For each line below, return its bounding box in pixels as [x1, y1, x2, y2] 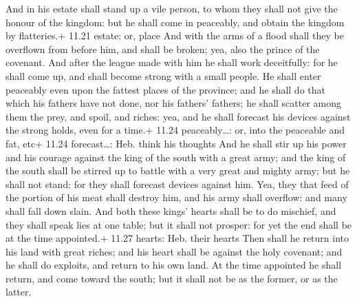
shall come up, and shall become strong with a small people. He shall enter [6, 68, 321, 83]
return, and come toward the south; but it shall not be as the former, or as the [6, 271, 338, 285]
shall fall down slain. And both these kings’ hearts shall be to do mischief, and [6, 203, 336, 218]
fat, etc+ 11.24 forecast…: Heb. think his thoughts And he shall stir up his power [6, 136, 347, 150]
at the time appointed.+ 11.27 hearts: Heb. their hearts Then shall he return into [6, 231, 349, 245]
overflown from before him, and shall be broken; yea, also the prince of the [6, 41, 320, 56]
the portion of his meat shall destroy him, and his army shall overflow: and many [6, 190, 347, 205]
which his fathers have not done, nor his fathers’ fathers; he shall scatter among [6, 96, 342, 110]
